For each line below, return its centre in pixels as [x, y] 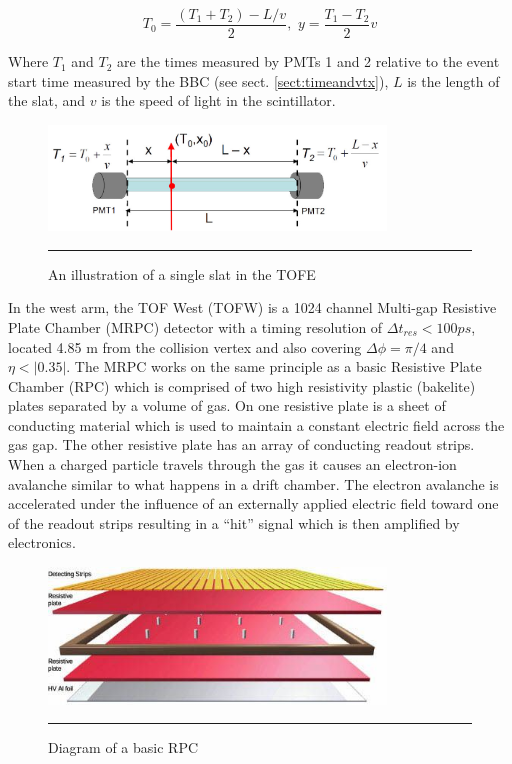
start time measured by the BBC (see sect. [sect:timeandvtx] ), [198, 80]
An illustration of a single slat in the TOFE [182, 273]
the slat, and [47, 100]
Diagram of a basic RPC [123, 747]
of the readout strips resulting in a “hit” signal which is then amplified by [234, 522]
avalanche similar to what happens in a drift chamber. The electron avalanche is [253, 483]
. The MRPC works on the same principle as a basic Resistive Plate [274, 366]
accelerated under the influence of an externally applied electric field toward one [253, 503]
